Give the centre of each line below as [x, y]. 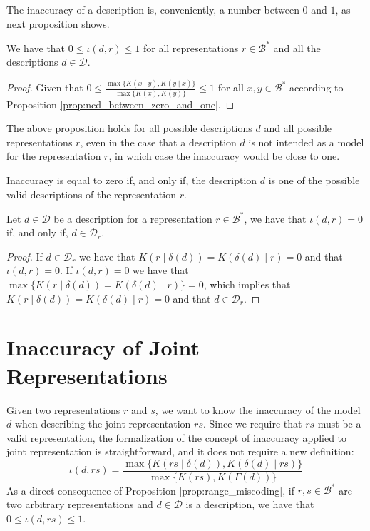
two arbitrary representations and [80, 504]
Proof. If [25, 256]
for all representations [191, 47]
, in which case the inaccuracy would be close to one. [224, 156]
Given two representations [63, 409]
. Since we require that [252, 424]
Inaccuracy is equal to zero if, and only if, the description [132, 179]
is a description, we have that [250, 504]
